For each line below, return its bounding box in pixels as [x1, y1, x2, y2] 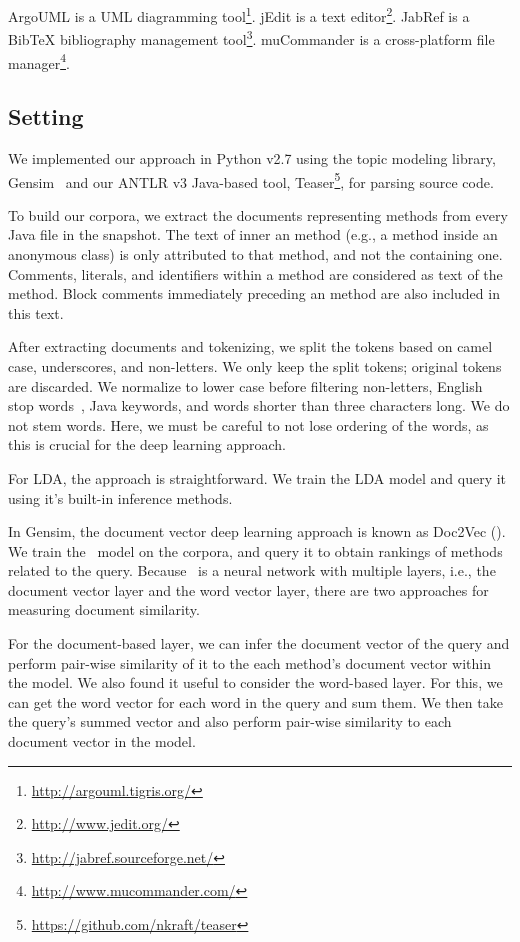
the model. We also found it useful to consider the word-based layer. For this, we [8, 672, 503, 693]
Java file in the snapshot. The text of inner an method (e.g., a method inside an [8, 224, 498, 245]
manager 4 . [8, 49, 70, 73]
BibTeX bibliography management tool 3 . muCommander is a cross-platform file [8, 26, 495, 49]
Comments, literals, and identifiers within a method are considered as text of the [8, 263, 503, 284]
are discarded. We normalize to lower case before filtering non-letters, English [8, 375, 483, 396]
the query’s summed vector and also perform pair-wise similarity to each [8, 711, 452, 732]
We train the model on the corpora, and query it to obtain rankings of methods [8, 540, 503, 561]
